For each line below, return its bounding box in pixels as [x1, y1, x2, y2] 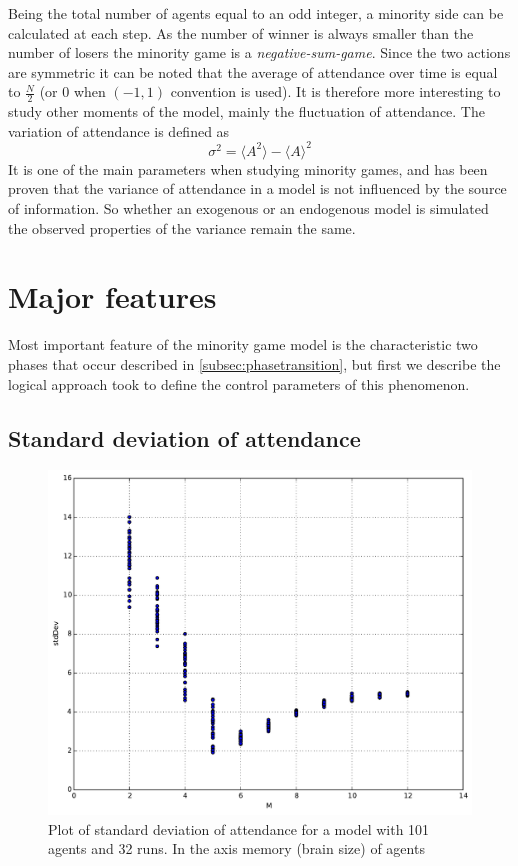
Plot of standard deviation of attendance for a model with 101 [48, 818, 430, 839]
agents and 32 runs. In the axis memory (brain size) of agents [48, 838, 425, 859]
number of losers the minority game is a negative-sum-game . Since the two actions [8, 42, 511, 63]
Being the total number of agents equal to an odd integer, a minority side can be [8, 3, 504, 23]
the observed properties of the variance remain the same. [8, 217, 356, 238]
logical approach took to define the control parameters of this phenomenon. [8, 373, 470, 394]
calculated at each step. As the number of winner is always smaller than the [8, 22, 474, 43]
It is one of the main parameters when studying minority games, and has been [8, 158, 488, 179]
